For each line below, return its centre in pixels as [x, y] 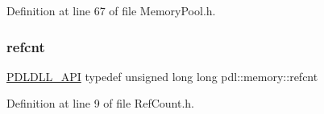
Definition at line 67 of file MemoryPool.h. [111, 10]
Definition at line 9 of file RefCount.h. [100, 103]
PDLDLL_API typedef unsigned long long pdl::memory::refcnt [162, 76]
